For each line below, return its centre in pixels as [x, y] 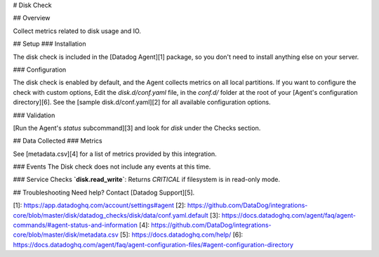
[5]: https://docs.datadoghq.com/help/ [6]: [181, 235]
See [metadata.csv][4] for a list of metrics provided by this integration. [115, 154]
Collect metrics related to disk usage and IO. [77, 31]
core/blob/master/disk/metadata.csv [66, 235]
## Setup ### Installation [49, 44]
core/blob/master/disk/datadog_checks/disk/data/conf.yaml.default [111, 215]
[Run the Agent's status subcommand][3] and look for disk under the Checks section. [137, 128]
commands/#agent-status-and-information [75, 225]
